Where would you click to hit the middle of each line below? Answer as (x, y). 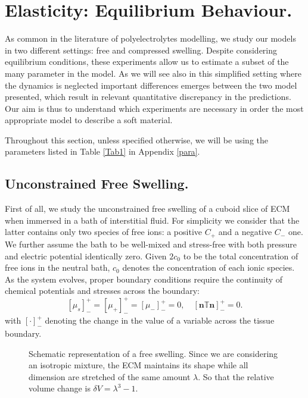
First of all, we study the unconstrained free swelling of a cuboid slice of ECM (147, 209)
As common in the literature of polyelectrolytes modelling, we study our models (150, 38)
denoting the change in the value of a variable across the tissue (160, 320)
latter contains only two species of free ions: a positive (103, 232)
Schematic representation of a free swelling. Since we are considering (153, 353)
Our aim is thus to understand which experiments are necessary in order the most (154, 108)
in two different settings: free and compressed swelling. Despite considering (141, 50)
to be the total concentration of (241, 256)
